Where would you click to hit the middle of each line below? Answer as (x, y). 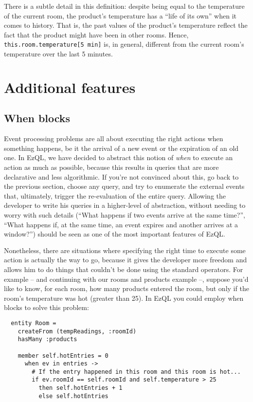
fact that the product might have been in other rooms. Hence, (96, 34)
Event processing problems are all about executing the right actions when (114, 138)
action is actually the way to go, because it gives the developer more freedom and (126, 260)
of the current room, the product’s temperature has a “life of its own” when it (120, 15)
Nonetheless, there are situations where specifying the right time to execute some (125, 250)
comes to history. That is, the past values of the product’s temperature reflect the (126, 25)
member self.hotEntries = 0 (63, 356)
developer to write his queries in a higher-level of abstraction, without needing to (125, 205)
